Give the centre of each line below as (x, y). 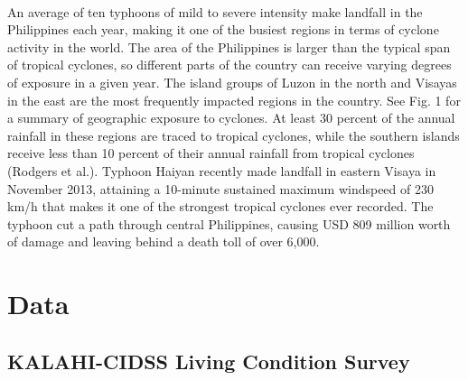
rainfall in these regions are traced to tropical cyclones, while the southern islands (234, 135)
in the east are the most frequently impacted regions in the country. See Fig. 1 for (234, 100)
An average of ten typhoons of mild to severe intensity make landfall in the (215, 11)
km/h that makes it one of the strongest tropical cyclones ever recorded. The (220, 206)
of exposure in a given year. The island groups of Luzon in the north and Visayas (232, 82)
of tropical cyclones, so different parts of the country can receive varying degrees (229, 65)
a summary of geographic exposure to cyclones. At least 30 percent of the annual (231, 118)
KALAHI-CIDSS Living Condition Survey (209, 361)
